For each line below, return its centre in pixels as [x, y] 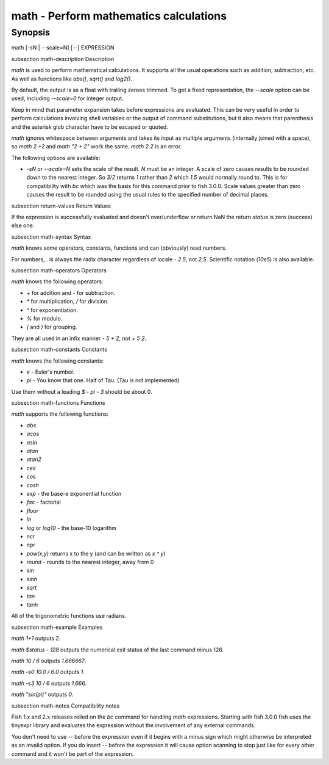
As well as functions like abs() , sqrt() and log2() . [72, 79]
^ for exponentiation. [52, 310]
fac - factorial [44, 502]
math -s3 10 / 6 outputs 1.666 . [49, 683]
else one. [23, 225]
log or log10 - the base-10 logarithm [72, 528]
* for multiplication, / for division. [68, 302]
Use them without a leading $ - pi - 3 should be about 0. [82, 391]
